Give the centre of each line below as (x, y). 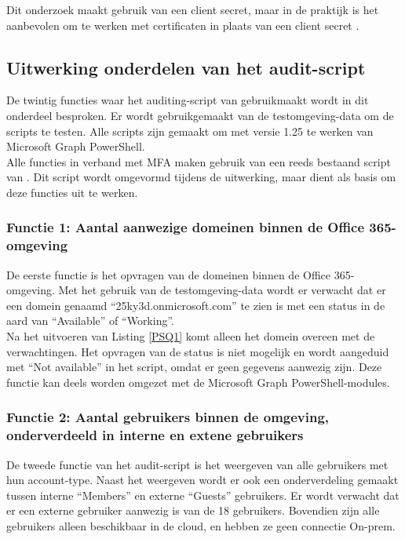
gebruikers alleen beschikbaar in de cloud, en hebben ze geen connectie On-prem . (201, 525)
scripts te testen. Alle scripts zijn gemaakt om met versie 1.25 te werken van (190, 131)
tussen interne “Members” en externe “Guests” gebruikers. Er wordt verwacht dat (203, 495)
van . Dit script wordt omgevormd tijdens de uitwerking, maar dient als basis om (201, 177)
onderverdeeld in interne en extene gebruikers (155, 435)
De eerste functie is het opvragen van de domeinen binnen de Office (168, 274)
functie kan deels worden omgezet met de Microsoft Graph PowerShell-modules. (198, 382)
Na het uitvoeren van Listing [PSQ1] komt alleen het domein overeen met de (191, 336)
